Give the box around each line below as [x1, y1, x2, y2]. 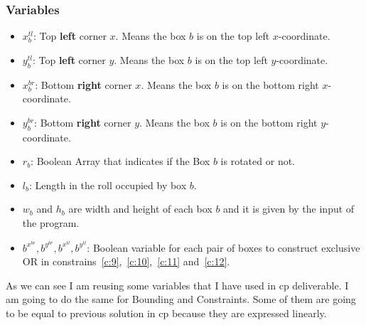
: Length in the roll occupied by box [28, 177, 187, 192]
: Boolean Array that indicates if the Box [31, 154, 210, 169]
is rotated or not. [220, 154, 295, 169]
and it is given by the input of [223, 201, 355, 216]
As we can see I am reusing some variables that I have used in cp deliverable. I [6, 277, 349, 292]
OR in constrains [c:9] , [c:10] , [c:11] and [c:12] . [22, 254, 230, 269]
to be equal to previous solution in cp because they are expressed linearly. [6, 305, 327, 320]
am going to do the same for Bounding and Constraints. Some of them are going [6, 292, 356, 307]
